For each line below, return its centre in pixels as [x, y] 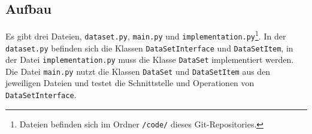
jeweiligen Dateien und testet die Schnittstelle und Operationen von [130, 83]
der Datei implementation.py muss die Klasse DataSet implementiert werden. [150, 60]
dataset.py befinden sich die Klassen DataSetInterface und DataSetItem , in [149, 48]
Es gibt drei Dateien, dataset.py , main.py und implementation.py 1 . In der [146, 35]
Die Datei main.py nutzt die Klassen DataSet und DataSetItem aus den [138, 71]
